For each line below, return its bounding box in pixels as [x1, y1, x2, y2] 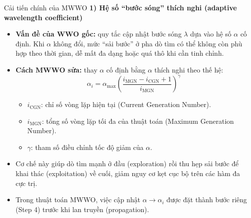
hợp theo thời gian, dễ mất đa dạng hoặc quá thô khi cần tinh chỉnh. [15, 48, 224, 58]
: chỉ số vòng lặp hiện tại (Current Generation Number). [41, 99, 211, 109]
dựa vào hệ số [190, 29, 232, 39]
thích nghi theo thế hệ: [154, 64, 223, 74]
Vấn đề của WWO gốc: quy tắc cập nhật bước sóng [15, 29, 182, 39]
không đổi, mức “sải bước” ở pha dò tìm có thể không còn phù [53, 38, 242, 48]
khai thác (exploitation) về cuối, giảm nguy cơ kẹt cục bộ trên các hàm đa [15, 168, 240, 179]
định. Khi [15, 38, 45, 48]
